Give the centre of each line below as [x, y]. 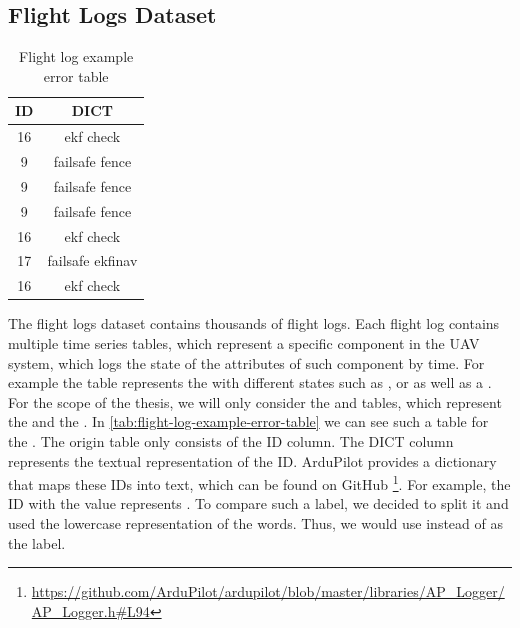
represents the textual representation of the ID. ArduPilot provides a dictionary [252, 460]
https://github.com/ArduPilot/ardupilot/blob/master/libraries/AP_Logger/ [268, 591]
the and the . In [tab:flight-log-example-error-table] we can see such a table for [248, 421]
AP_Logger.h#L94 [90, 610]
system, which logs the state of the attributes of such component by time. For [246, 362]
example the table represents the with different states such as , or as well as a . [250, 382]
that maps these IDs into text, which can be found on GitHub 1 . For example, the [259, 482]
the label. [37, 542]
